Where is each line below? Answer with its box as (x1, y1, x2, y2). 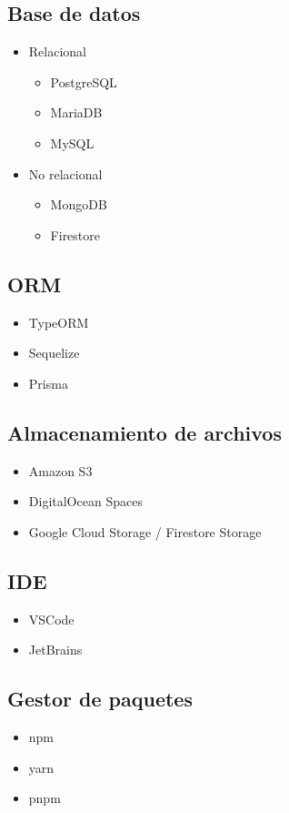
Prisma (28, 373, 68, 392)
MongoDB (50, 195, 107, 214)
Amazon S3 (28, 461, 93, 480)
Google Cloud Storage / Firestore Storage (28, 522, 262, 541)
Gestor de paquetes (7, 685, 193, 713)
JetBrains (28, 640, 83, 659)
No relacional (28, 164, 103, 183)
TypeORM (28, 312, 89, 331)
